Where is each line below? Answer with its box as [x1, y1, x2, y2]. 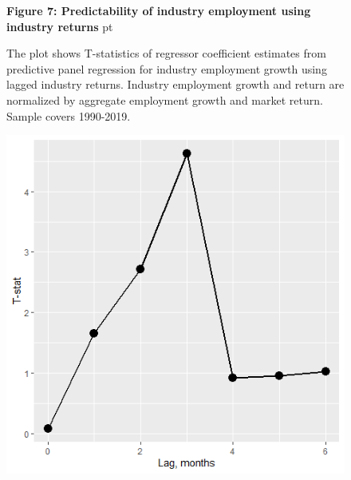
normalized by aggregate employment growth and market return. [6, 91, 323, 108]
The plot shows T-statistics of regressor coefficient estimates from [6, 45, 326, 61]
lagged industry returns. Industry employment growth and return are [6, 76, 345, 93]
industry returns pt [6, 18, 113, 34]
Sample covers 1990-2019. [6, 107, 131, 124]
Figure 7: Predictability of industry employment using [6, 2, 311, 18]
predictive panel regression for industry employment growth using [6, 60, 327, 77]
